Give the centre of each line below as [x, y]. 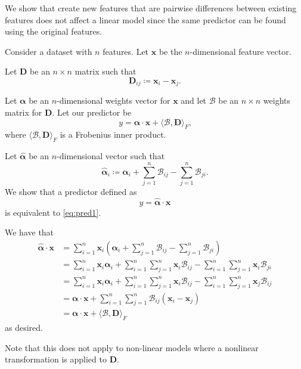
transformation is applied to [56, 359]
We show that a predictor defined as [71, 191]
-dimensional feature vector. [241, 51]
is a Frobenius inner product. [113, 134]
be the [170, 51]
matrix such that [105, 71]
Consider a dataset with [49, 51]
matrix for [24, 112]
